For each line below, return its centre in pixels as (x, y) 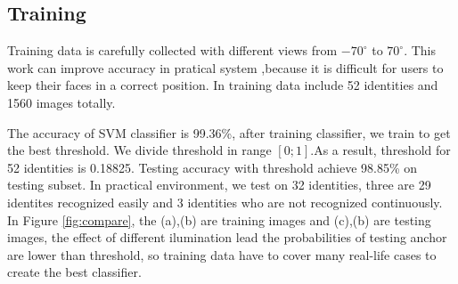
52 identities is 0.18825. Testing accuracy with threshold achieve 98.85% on (213, 167)
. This (420, 50)
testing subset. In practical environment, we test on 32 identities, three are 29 (219, 185)
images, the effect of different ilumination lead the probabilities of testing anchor (227, 237)
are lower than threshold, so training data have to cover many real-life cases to (222, 254)
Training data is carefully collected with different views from (172, 50)
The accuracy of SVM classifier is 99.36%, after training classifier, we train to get (229, 132)
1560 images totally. (61, 102)
